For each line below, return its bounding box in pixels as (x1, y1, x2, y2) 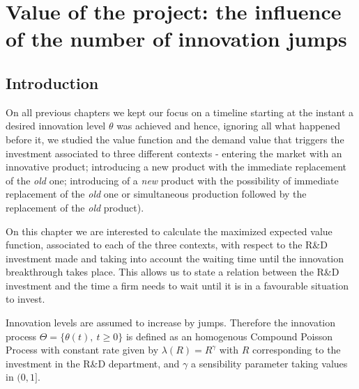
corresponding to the (252, 342, 341, 357)
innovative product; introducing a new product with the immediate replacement (6, 159, 347, 174)
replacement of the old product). (6, 200, 144, 214)
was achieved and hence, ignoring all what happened (116, 118, 341, 133)
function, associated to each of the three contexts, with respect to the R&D (6, 237, 328, 252)
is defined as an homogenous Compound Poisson (125, 328, 333, 343)
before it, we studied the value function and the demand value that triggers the (6, 132, 344, 146)
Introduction (6, 72, 99, 93)
